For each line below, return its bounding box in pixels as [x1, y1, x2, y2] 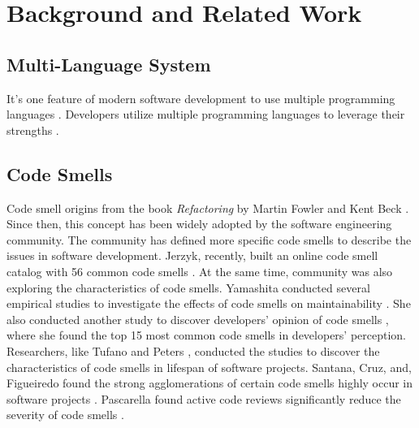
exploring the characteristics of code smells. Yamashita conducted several [6, 279, 370, 296]
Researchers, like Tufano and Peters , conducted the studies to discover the [6, 342, 380, 359]
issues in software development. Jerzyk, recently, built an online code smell [6, 247, 378, 264]
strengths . [6, 121, 59, 138]
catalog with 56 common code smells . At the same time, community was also [6, 262, 393, 279]
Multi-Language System [6, 51, 211, 76]
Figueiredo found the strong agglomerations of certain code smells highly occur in [6, 374, 413, 391]
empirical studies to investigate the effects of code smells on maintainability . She [6, 295, 411, 312]
